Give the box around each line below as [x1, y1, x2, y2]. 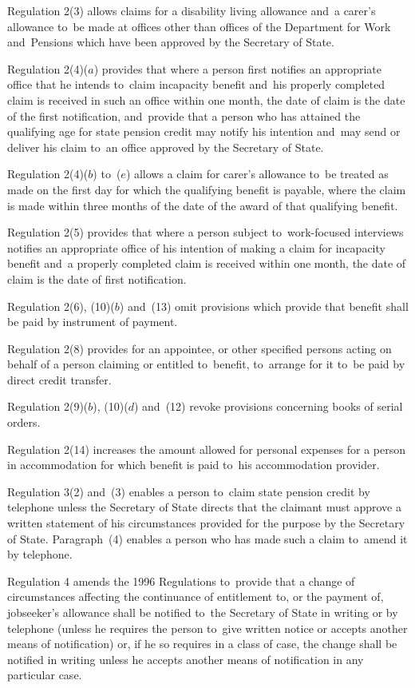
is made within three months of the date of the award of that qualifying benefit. [7, 197, 398, 213]
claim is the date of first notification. [7, 270, 187, 287]
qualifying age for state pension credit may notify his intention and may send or [7, 123, 401, 140]
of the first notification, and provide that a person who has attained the [7, 107, 361, 124]
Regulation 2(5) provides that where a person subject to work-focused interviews [7, 224, 404, 241]
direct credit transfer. [7, 371, 112, 388]
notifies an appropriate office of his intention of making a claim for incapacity [7, 239, 385, 256]
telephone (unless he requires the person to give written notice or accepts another [7, 619, 408, 636]
